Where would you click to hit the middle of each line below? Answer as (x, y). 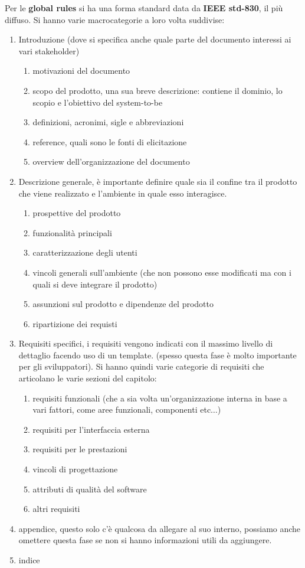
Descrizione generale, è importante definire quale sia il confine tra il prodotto (158, 181)
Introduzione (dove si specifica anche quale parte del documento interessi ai (155, 39)
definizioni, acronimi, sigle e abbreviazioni (108, 122)
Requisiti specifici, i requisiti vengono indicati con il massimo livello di (146, 343)
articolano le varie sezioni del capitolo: (88, 378)
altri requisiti (56, 509)
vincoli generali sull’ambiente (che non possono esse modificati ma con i (162, 272)
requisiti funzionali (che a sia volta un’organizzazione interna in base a (160, 398)
